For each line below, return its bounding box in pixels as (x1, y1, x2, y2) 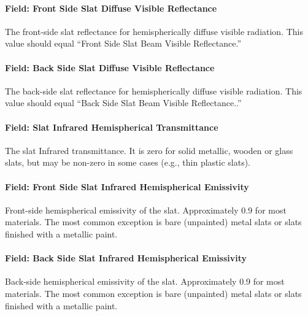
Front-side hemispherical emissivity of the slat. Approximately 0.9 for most (5, 203, 287, 216)
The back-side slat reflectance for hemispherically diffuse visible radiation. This (5, 84, 302, 97)
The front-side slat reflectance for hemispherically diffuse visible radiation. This (5, 25, 303, 37)
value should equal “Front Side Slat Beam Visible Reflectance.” (5, 37, 241, 50)
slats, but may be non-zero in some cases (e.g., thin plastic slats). (5, 156, 250, 169)
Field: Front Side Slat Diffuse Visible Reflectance (5, 1, 217, 14)
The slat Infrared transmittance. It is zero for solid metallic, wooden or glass (5, 144, 293, 156)
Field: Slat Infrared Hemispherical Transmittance (5, 120, 218, 133)
